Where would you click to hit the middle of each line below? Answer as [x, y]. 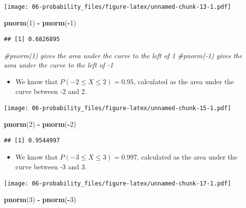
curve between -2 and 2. [51, 91]
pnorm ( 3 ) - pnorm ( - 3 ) [40, 199]
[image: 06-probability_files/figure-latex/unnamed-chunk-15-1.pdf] [118, 108]
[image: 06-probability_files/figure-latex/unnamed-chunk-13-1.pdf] [118, 7]
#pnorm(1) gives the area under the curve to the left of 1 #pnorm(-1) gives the [123, 55]
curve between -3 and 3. [51, 166]
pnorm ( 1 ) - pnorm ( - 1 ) [40, 22]
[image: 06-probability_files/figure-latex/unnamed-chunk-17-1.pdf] [118, 184]
